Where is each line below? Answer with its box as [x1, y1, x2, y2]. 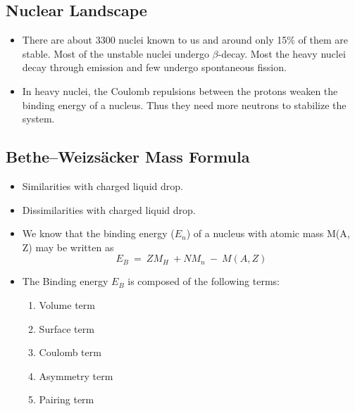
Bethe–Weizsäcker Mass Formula [6, 146, 250, 167]
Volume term [39, 297, 95, 312]
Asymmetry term [39, 368, 113, 383]
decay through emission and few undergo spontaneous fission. [22, 60, 287, 75]
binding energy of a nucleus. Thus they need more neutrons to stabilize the [22, 97, 347, 112]
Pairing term [39, 392, 94, 407]
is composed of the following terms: [127, 274, 280, 289]
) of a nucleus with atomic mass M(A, [186, 226, 350, 241]
